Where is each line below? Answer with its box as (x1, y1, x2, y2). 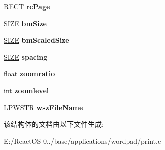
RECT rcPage (4, 1, 50, 11)
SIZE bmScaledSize (4, 35, 69, 45)
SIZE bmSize (4, 18, 47, 28)
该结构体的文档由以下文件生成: (4, 119, 104, 129)
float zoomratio (4, 68, 55, 79)
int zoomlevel (4, 85, 49, 95)
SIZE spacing (4, 51, 48, 62)
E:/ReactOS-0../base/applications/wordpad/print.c (4, 135, 161, 146)
